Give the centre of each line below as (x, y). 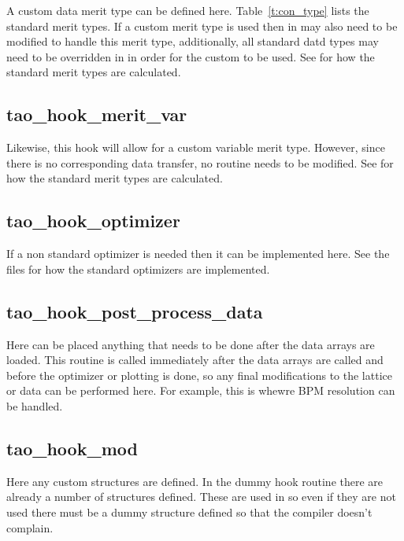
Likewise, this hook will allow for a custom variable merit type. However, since (196, 147)
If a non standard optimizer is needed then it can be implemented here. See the (198, 254)
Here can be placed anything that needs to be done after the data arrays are (191, 344)
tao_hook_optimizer (93, 221)
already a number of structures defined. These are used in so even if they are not (201, 497)
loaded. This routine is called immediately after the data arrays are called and (195, 360)
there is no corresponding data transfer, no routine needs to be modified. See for (200, 162)
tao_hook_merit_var (97, 114)
